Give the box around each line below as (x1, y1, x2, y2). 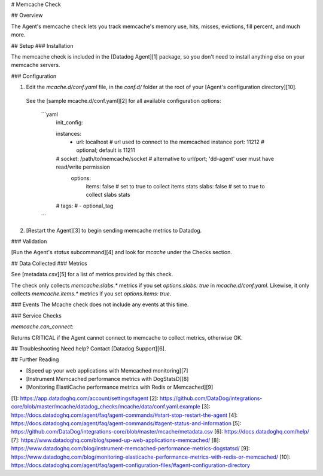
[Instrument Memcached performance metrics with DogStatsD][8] (26, 376, 189, 383)
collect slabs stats (86, 191, 131, 199)
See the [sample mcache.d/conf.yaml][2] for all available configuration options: (26, 97, 221, 104)
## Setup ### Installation (11, 42, 74, 49)
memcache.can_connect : (11, 323, 74, 330)
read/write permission (56, 163, 111, 170)
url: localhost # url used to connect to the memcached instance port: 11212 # (76, 138, 264, 146)
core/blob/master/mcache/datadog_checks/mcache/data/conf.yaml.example (11, 403, 200, 410)
